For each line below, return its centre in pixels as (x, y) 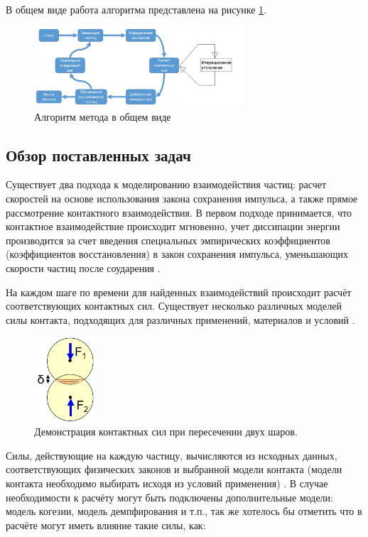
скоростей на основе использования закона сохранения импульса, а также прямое (182, 199)
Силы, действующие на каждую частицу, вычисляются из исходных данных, (172, 455)
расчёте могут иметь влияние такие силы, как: (106, 525)
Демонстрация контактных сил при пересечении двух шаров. (166, 432)
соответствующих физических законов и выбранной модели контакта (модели (174, 469)
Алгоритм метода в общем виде (103, 116)
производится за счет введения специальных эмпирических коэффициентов (168, 240)
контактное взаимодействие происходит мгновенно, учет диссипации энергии (173, 226)
